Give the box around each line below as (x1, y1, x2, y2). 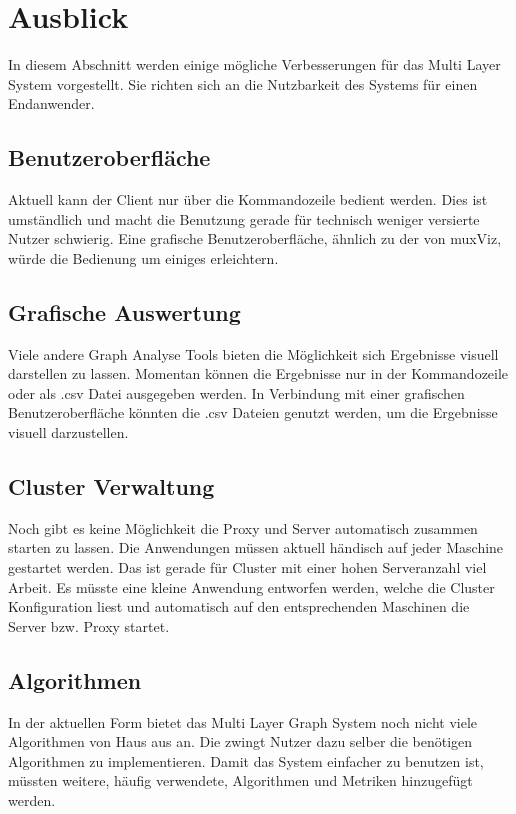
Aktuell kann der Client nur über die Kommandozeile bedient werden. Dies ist (8, 189, 488, 210)
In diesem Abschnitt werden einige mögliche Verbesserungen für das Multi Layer (8, 54, 501, 75)
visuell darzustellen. (8, 422, 129, 443)
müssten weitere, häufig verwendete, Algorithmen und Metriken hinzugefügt (8, 770, 473, 791)
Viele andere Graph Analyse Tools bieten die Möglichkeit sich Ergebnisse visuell (8, 343, 499, 364)
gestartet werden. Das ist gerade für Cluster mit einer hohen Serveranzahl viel (8, 557, 487, 578)
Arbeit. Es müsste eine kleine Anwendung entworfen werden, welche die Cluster (8, 576, 495, 597)
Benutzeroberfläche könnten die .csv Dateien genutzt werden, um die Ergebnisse (8, 402, 498, 423)
